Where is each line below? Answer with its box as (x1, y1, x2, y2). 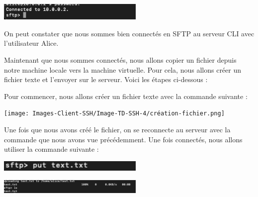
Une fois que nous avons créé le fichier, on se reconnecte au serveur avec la (4, 124, 231, 134)
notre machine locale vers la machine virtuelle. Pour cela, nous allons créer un (4, 64, 242, 75)
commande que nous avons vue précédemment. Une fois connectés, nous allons (4, 134, 243, 144)
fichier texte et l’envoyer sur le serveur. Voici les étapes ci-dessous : (4, 74, 208, 85)
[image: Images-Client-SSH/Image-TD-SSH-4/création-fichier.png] (4, 110, 225, 117)
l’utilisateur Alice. (4, 38, 59, 48)
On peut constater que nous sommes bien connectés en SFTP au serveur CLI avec (4, 28, 255, 38)
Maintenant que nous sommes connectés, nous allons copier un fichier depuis (4, 54, 237, 65)
